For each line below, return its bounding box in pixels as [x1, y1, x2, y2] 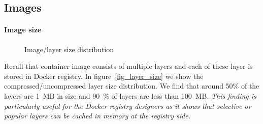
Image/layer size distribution [24, 44, 114, 54]
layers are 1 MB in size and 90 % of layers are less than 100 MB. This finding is [4, 90, 256, 101]
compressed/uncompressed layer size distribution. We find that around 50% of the [4, 80, 259, 91]
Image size [4, 24, 42, 35]
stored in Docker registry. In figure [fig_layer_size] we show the [4, 70, 204, 81]
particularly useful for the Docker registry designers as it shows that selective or [4, 100, 251, 111]
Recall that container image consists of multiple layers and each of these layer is [4, 61, 253, 71]
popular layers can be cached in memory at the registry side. [4, 110, 190, 121]
